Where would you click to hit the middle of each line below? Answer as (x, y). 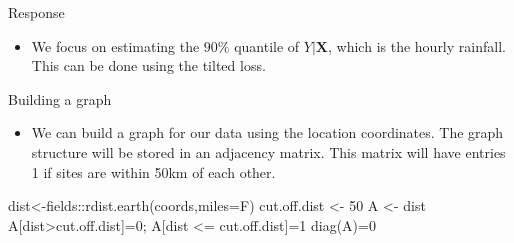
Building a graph (60, 98)
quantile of (267, 45)
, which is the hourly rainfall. (417, 45)
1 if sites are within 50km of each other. (153, 171)
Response (36, 12)
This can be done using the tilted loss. (148, 65)
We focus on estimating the (115, 45)
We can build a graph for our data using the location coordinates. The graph (267, 132)
